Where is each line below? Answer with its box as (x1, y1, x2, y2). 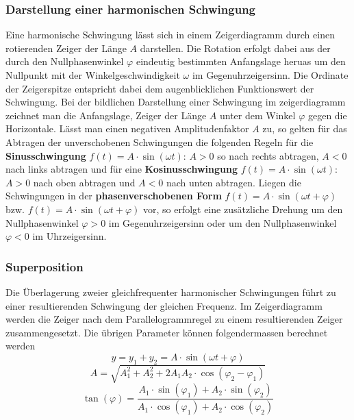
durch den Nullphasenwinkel (5, 54, 124, 69)
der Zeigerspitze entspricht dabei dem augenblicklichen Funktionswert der (5, 81, 314, 95)
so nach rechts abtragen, (217, 148, 319, 162)
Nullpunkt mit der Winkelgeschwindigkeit (5, 68, 180, 82)
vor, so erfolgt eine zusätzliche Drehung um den (142, 201, 343, 216)
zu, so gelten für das (262, 121, 347, 136)
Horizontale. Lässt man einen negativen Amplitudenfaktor (5, 121, 249, 136)
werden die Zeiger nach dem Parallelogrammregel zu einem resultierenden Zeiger (5, 312, 343, 326)
